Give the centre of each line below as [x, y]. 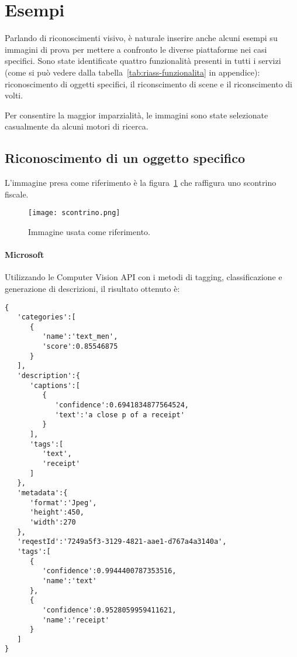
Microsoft [25, 255]
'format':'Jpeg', [63, 503]
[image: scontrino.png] [74, 213]
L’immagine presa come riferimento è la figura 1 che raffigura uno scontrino [141, 183]
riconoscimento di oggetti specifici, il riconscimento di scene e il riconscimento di [148, 84]
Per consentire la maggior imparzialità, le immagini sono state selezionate [137, 115]
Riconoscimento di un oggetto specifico [125, 158]
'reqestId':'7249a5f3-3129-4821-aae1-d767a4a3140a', [122, 542]
